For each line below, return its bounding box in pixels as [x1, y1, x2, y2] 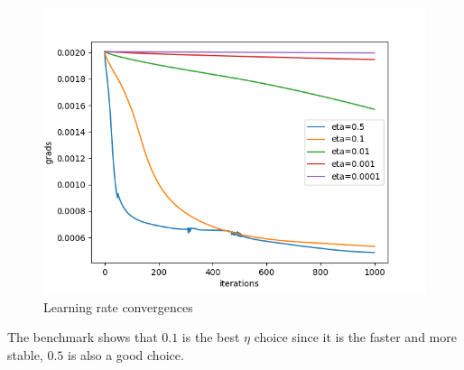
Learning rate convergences [43, 297, 193, 316]
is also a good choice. [67, 345, 184, 364]
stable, [7, 345, 43, 364]
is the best [181, 328, 240, 347]
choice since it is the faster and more [254, 328, 457, 347]
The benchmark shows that [7, 328, 158, 347]
